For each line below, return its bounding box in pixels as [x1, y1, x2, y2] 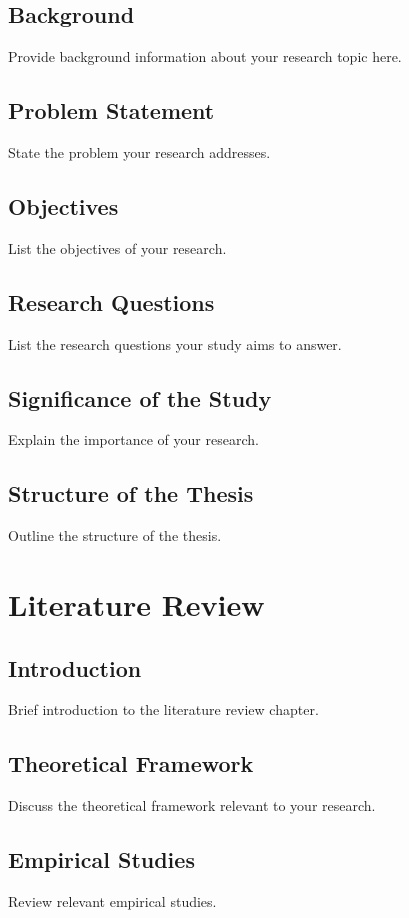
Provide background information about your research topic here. [8, 46, 402, 67]
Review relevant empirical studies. [8, 890, 217, 911]
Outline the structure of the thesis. [8, 525, 222, 546]
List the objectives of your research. [8, 237, 227, 258]
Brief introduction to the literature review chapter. [8, 699, 319, 720]
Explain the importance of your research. [8, 429, 259, 450]
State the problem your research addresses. [8, 142, 271, 162]
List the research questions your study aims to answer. [8, 333, 342, 354]
